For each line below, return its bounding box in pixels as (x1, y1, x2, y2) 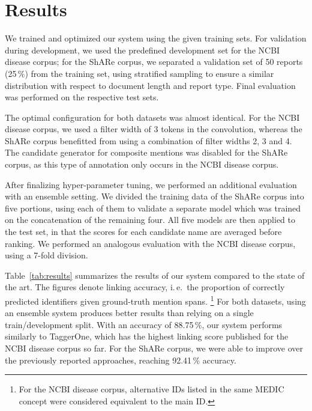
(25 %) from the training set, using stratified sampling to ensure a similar (5, 67, 274, 79)
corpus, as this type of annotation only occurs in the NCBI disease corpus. (5, 158, 279, 171)
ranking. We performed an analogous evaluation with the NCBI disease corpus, (5, 237, 296, 249)
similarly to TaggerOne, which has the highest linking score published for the (5, 330, 289, 342)
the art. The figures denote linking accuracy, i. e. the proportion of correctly (5, 281, 285, 293)
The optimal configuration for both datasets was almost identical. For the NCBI (5, 111, 300, 123)
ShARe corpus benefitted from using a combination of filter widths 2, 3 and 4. (5, 134, 292, 147)
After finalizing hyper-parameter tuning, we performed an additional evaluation (5, 178, 297, 190)
